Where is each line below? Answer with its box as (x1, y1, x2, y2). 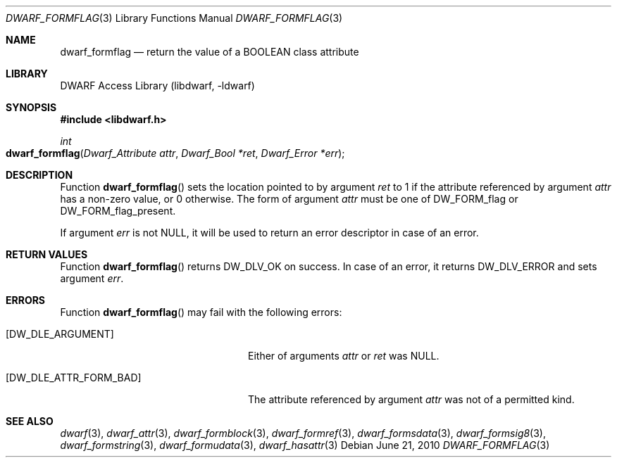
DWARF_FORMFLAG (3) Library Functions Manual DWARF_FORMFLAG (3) (6, 12, 343, 24)
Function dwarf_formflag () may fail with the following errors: (60, 306, 342, 318)
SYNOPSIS (6, 101, 57, 113)
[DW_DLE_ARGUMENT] (6, 328, 114, 340)
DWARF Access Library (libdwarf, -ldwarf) (60, 80, 255, 91)
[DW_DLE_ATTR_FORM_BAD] (6, 372, 142, 383)
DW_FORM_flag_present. (60, 205, 176, 217)
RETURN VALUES (6, 248, 88, 260)
